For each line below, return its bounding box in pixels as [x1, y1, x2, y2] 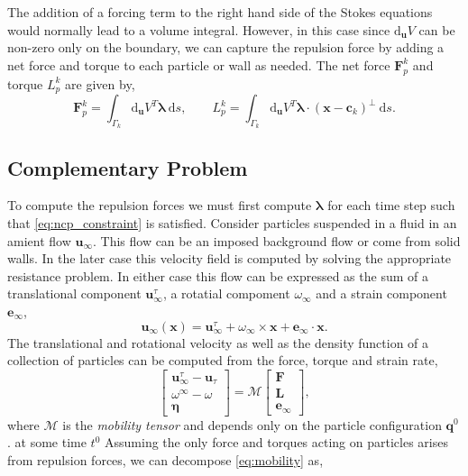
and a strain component [316, 284, 447, 303]
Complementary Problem [7, 153, 248, 181]
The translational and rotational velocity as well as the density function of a [7, 333, 429, 352]
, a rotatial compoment [162, 284, 290, 303]
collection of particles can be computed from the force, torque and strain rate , [7, 351, 438, 370]
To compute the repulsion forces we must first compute [7, 196, 312, 215]
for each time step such [327, 196, 455, 215]
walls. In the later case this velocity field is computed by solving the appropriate [7, 249, 452, 268]
